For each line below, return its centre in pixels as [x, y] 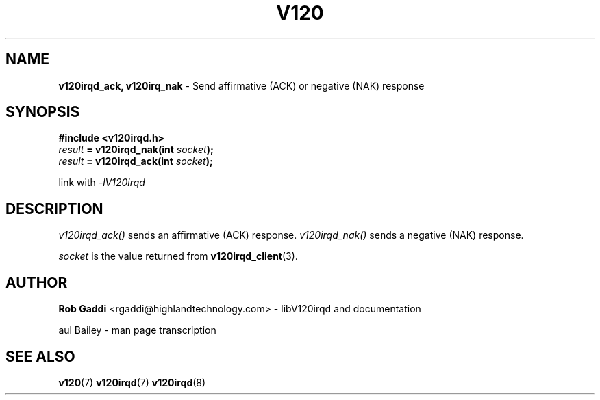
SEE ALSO [40, 356]
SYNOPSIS [43, 112]
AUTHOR [37, 282]
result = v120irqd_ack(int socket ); [136, 161]
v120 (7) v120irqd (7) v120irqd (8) [132, 382]
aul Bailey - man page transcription [137, 330]
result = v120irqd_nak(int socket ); [136, 150]
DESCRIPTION [54, 209]
